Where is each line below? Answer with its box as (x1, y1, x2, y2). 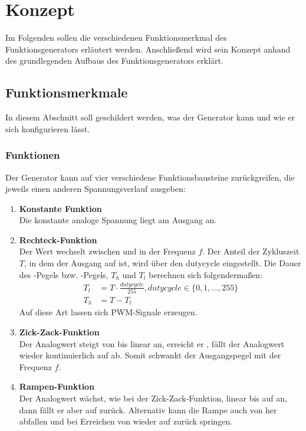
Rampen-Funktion (19, 380, 95, 393)
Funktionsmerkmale (5, 83, 128, 102)
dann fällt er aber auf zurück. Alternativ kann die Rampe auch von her (19, 403, 277, 416)
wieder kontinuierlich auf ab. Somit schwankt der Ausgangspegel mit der (19, 349, 281, 361)
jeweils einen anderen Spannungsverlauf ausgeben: (5, 182, 186, 195)
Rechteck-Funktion (19, 233, 97, 246)
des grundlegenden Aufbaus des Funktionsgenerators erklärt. (5, 54, 223, 67)
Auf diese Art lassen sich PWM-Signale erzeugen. (19, 306, 198, 318)
